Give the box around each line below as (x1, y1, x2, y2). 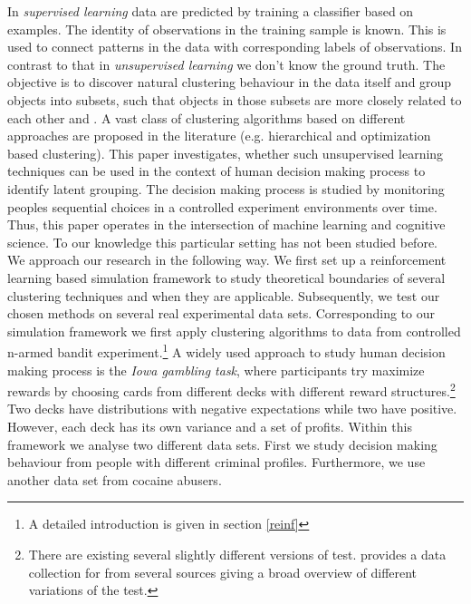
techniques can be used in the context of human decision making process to (7, 161, 426, 180)
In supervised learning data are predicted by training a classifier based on (7, 2, 414, 20)
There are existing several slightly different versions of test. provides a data (28, 544, 447, 563)
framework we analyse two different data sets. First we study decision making (7, 434, 437, 453)
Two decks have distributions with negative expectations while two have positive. (7, 399, 457, 418)
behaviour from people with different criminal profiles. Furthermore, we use (7, 453, 426, 472)
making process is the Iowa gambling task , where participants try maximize (7, 360, 425, 379)
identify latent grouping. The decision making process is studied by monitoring (7, 179, 445, 198)
